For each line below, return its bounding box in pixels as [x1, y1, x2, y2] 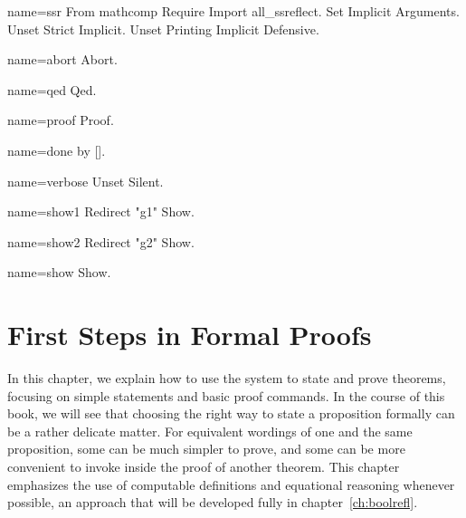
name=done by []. [7, 140, 106, 159]
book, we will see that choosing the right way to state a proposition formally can [7, 404, 455, 423]
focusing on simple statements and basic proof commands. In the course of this [7, 386, 445, 405]
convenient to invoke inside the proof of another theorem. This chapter [7, 457, 400, 476]
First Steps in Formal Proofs [7, 316, 372, 353]
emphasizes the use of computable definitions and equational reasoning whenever [7, 475, 455, 494]
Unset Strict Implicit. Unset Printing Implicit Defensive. [7, 19, 319, 38]
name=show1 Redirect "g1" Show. [7, 202, 195, 221]
